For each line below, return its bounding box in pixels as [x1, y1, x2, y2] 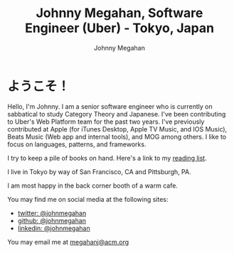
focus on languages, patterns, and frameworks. [7, 140, 147, 149]
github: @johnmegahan [17, 216, 87, 225]
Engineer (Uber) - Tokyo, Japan [24, 20, 215, 36]
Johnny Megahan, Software [36, 5, 203, 21]
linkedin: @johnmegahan [17, 224, 90, 232]
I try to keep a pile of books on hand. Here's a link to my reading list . [7, 154, 208, 162]
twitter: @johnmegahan [17, 208, 87, 217]
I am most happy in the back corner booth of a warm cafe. [7, 181, 178, 190]
